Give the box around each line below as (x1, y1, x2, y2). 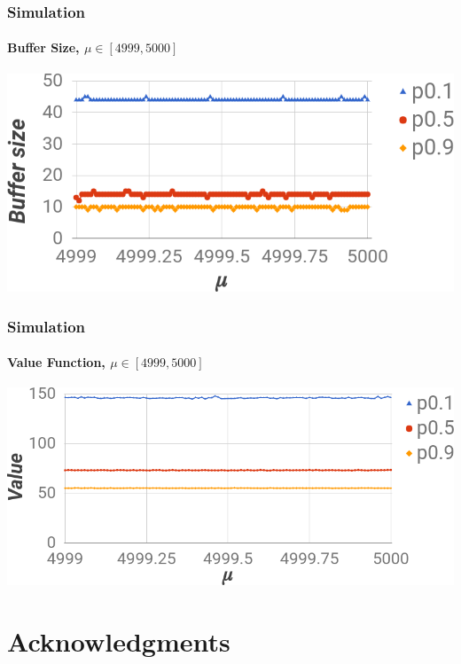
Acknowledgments (7, 623, 230, 660)
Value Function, (7, 353, 105, 371)
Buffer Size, (7, 38, 80, 57)
